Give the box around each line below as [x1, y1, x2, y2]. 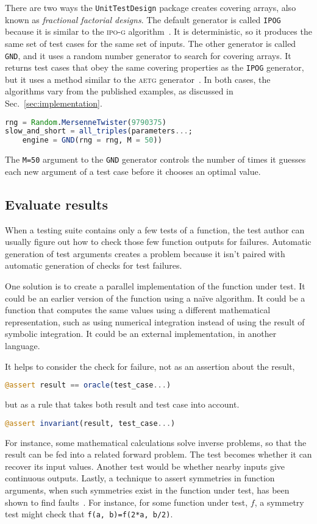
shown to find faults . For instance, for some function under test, [5, 495, 248, 508]
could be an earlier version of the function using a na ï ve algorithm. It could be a [5, 291, 305, 304]
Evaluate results [5, 194, 108, 213]
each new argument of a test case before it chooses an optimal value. [5, 165, 261, 177]
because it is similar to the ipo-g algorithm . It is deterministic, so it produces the [5, 25, 312, 38]
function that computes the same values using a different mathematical [5, 303, 271, 316]
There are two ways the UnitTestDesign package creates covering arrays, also [5, 1, 296, 13]
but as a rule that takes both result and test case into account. [5, 398, 240, 411]
